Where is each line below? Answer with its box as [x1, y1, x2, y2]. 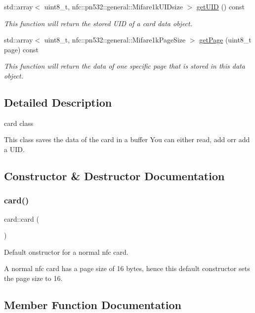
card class [4, 117, 34, 128]
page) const [4, 44, 39, 54]
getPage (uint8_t [199, 35, 252, 45]
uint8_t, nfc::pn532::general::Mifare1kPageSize [44, 35, 186, 45]
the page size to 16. [4, 273, 63, 283]
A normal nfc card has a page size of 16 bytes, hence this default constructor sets [4, 263, 250, 274]
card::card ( [4, 213, 39, 224]
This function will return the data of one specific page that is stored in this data [4, 61, 245, 71]
